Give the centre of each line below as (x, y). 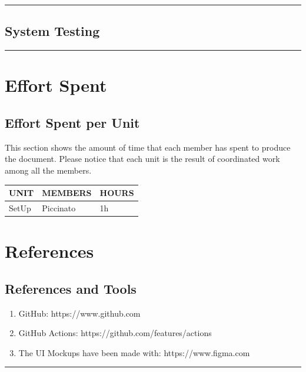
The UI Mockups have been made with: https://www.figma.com (134, 352)
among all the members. (48, 170)
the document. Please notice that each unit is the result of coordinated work (142, 159)
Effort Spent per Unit (72, 122)
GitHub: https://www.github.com (79, 313)
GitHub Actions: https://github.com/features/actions (115, 333)
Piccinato (59, 207)
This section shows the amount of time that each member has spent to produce (148, 147)
